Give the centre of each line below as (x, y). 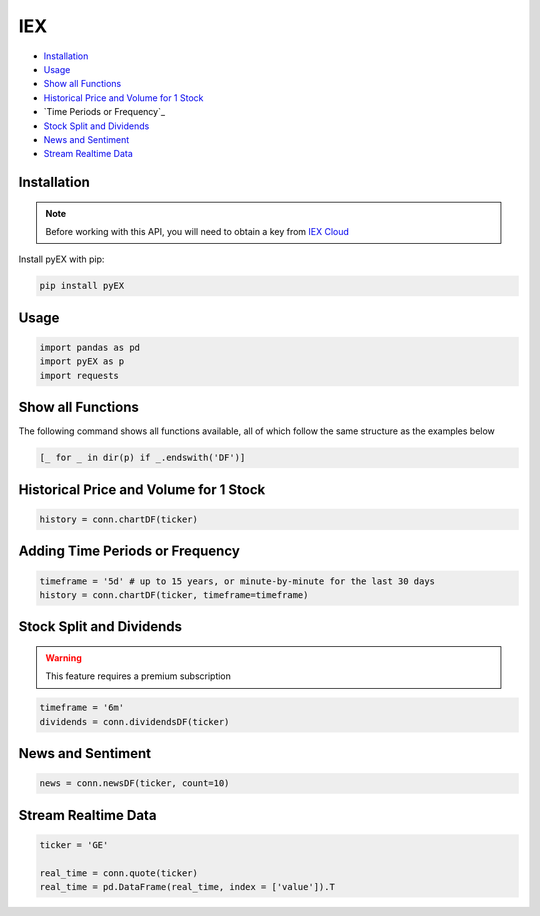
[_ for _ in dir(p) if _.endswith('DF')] (142, 458)
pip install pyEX (82, 286)
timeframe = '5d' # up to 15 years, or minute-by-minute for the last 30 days (237, 581)
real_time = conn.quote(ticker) (119, 873)
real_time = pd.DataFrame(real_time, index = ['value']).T (187, 887)
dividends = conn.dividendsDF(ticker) (134, 721)
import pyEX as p (82, 361)
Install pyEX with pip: (61, 259)
